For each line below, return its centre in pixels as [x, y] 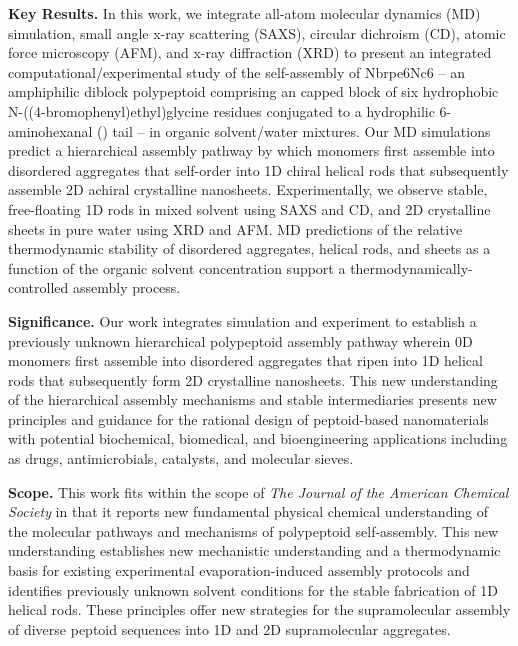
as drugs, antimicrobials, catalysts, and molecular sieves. [181, 458]
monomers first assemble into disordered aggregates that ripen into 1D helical [245, 360]
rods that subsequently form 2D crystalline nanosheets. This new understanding [253, 379]
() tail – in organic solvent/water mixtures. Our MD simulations [294, 130]
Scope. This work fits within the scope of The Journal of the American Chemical [258, 491]
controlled [38, 287]
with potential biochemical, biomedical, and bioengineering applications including [258, 438]
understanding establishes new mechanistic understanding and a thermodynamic [254, 550]
